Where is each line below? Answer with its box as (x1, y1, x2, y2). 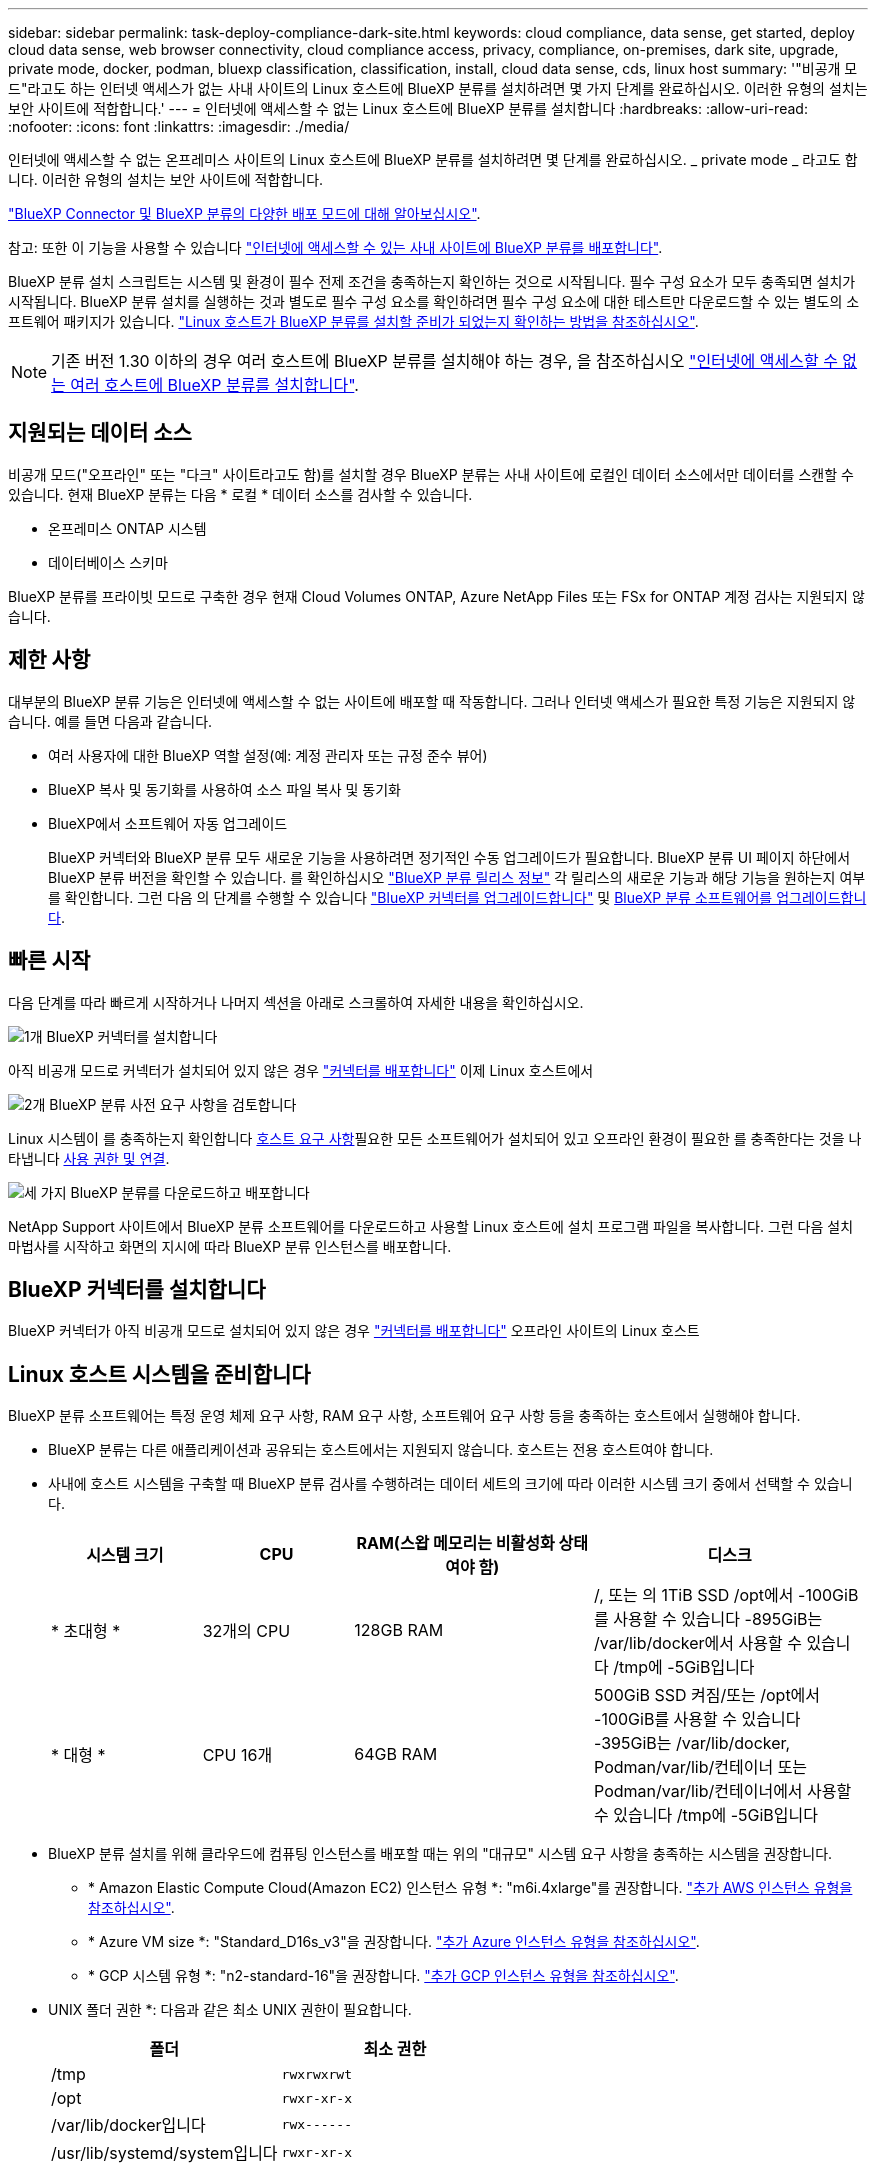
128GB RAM (354, 1620, 444, 1641)
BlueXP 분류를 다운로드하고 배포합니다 (70, 1183, 310, 1201)
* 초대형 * (51, 1621, 121, 1642)
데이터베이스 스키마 (48, 553, 168, 571)
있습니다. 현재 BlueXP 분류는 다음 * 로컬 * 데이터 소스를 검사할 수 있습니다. (8, 485, 473, 503)
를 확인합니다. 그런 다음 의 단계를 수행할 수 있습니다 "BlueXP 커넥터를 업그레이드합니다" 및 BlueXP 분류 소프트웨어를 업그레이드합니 (48, 888, 867, 906)
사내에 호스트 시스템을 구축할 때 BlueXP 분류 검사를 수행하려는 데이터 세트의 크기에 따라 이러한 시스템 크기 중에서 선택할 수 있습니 (48, 1475, 853, 1493)
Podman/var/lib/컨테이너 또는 (594, 1757, 808, 1778)
